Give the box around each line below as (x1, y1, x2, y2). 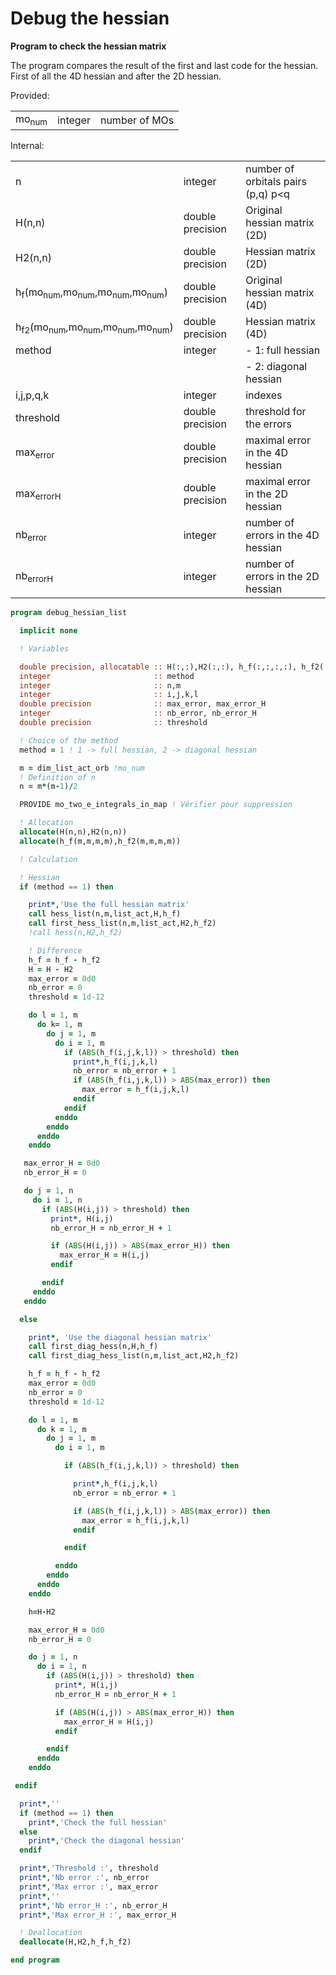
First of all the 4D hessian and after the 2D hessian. (10, 70, 222, 82)
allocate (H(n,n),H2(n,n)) (19, 827, 128, 837)
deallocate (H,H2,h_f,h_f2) (19, 1937, 132, 1947)
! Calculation (19, 854, 78, 864)
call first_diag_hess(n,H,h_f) (28, 1342, 159, 1352)
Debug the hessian (10, 7, 170, 30)
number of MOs (99, 113, 175, 127)
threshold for (245, 405, 307, 419)
